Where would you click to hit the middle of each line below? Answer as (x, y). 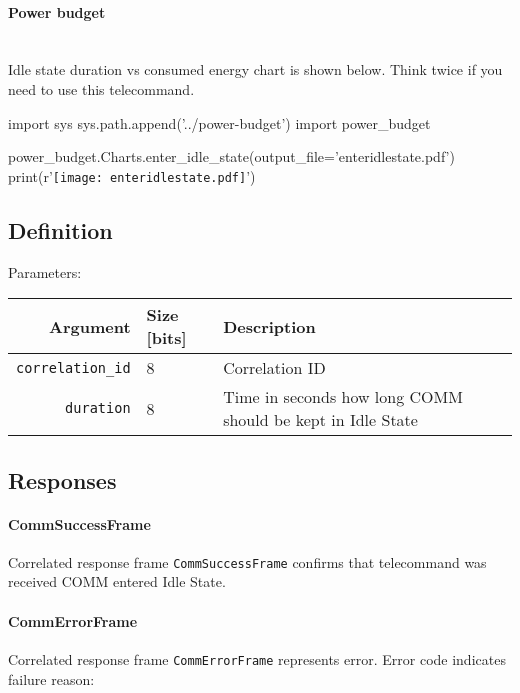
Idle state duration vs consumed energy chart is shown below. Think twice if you (255, 69)
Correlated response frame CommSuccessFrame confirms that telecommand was (247, 561)
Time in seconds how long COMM (343, 397)
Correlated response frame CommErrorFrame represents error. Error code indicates (257, 658)
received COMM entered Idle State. (117, 581)
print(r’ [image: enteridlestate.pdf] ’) (132, 175)
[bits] (166, 338)
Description (269, 326)
